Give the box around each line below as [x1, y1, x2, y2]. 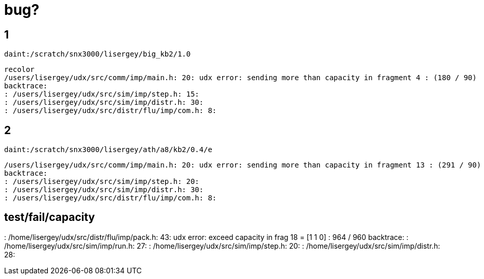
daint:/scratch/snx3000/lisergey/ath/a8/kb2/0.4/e [4, 145, 212, 154]
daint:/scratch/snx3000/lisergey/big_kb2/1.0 [4, 50, 191, 59]
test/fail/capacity [4, 211, 95, 224]
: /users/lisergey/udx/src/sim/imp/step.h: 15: [4, 90, 200, 99]
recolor [4, 65, 35, 74]
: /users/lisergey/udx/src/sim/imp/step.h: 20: [4, 177, 200, 186]
